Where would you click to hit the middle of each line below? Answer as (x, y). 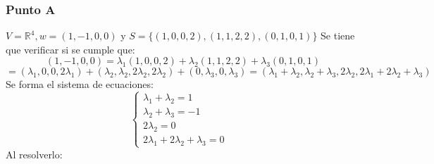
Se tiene (338, 36)
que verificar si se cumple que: (70, 49)
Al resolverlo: (34, 154)
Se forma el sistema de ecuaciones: (80, 84)
